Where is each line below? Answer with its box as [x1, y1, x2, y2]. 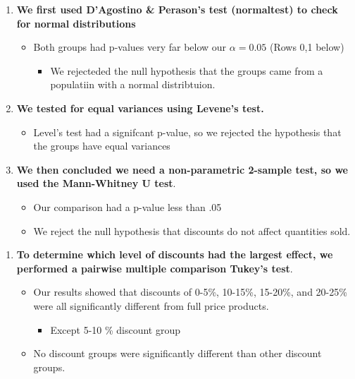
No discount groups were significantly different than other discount [33, 346, 322, 361]
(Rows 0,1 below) [269, 40, 344, 54]
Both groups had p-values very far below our [33, 40, 227, 54]
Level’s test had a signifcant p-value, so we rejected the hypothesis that [33, 124, 342, 139]
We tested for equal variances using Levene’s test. [16, 100, 264, 115]
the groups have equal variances [33, 138, 170, 153]
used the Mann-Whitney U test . [16, 176, 176, 191]
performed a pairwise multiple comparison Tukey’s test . [16, 260, 293, 275]
